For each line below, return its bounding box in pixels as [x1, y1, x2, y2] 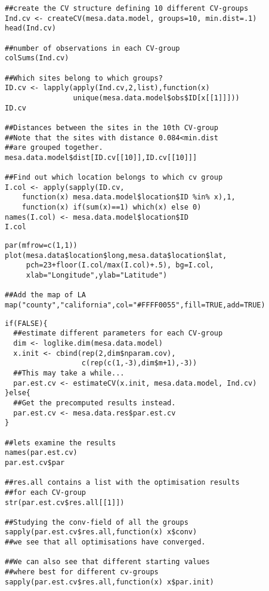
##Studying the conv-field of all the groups [5, 518, 188, 527]
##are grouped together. [5, 143, 103, 152]
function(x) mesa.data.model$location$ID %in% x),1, [21, 193, 236, 202]
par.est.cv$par [5, 458, 65, 467]
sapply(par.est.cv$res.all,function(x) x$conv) [5, 528, 197, 537]
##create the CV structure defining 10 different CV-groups [5, 4, 249, 13]
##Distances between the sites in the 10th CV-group [5, 123, 218, 132]
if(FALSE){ [5, 319, 48, 328]
